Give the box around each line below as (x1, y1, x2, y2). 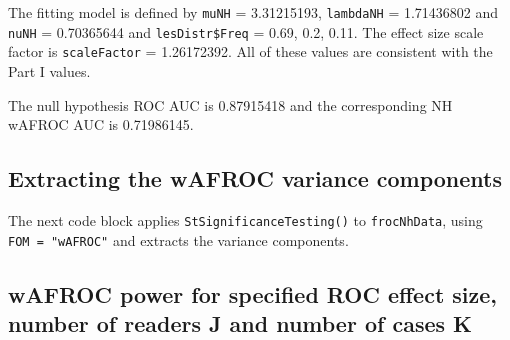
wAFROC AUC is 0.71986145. (8, 114, 194, 135)
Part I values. (8, 60, 91, 81)
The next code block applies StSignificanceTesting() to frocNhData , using (8, 209, 483, 230)
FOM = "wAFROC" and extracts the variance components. (8, 229, 349, 250)
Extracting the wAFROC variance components (8, 163, 503, 194)
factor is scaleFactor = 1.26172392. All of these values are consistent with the (8, 41, 493, 62)
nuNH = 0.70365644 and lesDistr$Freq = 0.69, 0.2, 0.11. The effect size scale (8, 21, 484, 42)
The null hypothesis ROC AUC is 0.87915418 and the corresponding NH (8, 94, 453, 115)
